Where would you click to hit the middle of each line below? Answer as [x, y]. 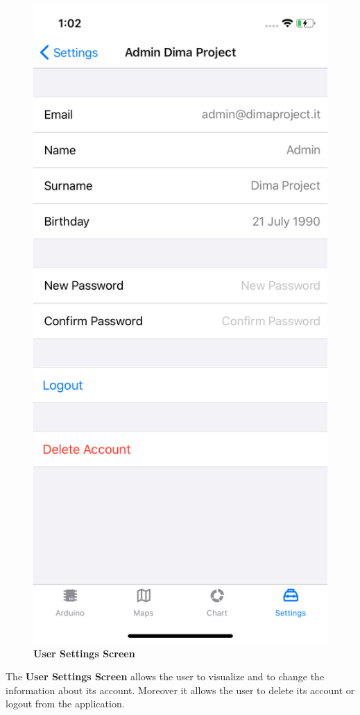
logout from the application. [65, 704]
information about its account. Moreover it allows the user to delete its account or [180, 690]
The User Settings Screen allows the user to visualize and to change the [165, 676]
